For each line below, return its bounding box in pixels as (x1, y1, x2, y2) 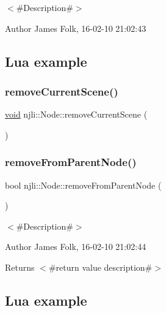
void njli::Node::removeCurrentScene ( (5, 108, 148, 121)
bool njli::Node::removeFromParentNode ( (5, 178, 162, 191)
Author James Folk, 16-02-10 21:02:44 (5, 240, 146, 253)
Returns (5, 260, 35, 273)
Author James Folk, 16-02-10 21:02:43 (5, 21, 146, 34)
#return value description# (48, 260, 153, 273)
